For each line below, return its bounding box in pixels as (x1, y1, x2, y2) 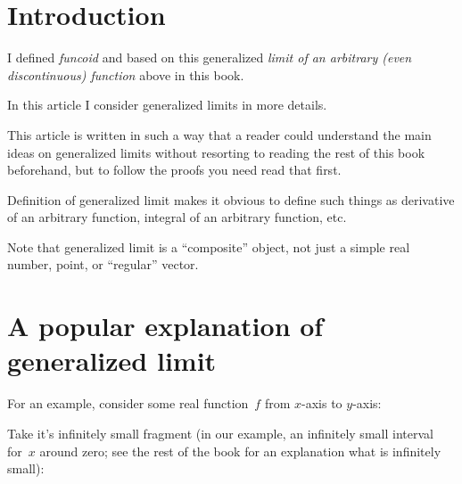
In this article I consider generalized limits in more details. (7, 95, 327, 114)
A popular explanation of (7, 308, 324, 344)
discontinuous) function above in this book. (7, 65, 244, 84)
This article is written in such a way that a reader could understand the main (7, 125, 432, 144)
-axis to (301, 394, 342, 413)
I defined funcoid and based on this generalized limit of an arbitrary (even (7, 48, 412, 67)
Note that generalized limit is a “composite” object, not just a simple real (7, 237, 410, 256)
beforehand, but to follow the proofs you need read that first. (7, 160, 342, 179)
